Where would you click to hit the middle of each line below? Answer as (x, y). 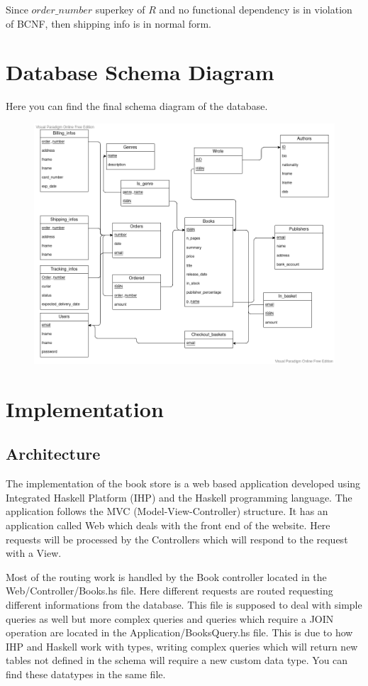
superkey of (120, 9)
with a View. (34, 553)
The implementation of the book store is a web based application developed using (183, 483)
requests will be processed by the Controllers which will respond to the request (177, 539)
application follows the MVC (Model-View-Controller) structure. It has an (167, 511)
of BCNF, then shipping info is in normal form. (108, 23)
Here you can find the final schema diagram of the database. (137, 106)
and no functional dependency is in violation (256, 9)
